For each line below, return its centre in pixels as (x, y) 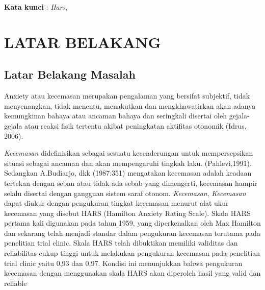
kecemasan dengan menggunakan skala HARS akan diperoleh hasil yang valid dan (132, 273)
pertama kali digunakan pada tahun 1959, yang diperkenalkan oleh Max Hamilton (132, 223)
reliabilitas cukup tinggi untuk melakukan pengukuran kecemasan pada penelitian (132, 253)
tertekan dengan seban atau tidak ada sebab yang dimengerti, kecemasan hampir (131, 183)
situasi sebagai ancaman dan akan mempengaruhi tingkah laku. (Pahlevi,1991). (128, 163)
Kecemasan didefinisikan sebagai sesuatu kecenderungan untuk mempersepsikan (129, 153)
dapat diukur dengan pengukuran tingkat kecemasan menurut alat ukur (116, 203)
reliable (16, 283)
